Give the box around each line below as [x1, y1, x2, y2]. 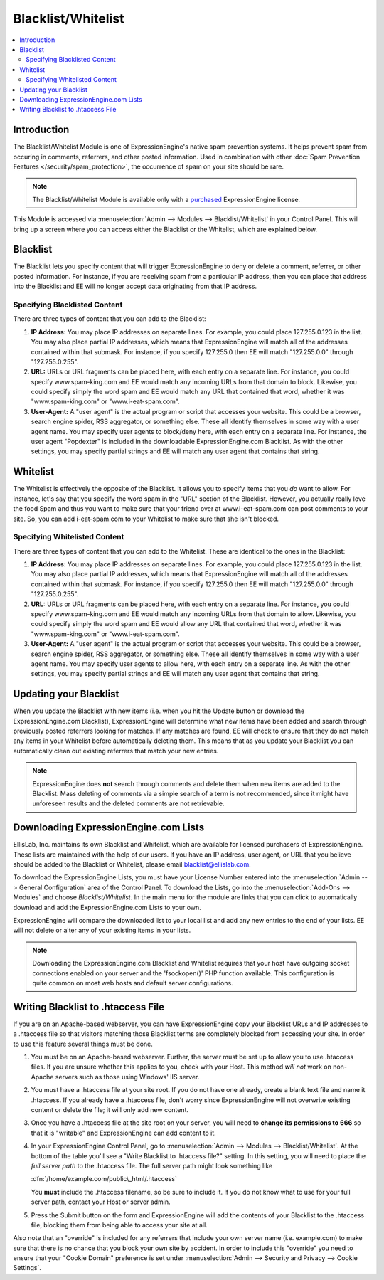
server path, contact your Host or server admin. [31, 1197, 171, 1206]
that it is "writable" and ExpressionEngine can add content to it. [31, 1128, 216, 1137]
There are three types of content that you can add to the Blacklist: [13, 314, 206, 323]
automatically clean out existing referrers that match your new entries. [13, 746, 219, 755]
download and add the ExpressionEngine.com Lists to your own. [13, 903, 202, 911]
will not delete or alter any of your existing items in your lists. [13, 926, 191, 935]
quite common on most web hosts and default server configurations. [32, 978, 234, 987]
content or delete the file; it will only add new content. [31, 1106, 188, 1114]
